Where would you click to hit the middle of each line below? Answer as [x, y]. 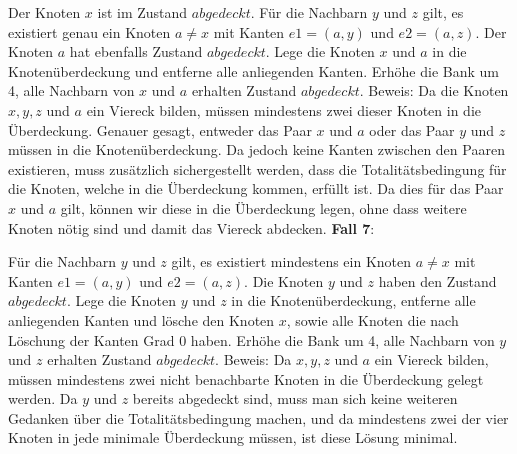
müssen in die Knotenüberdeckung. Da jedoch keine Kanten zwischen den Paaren [256, 149]
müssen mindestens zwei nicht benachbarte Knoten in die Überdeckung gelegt [246, 378]
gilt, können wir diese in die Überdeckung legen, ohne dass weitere [263, 207]
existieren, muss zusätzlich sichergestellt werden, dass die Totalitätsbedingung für [257, 168]
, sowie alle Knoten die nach [372, 319]
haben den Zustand [437, 280]
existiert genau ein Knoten [89, 31]
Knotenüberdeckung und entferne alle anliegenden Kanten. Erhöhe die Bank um [253, 70]
